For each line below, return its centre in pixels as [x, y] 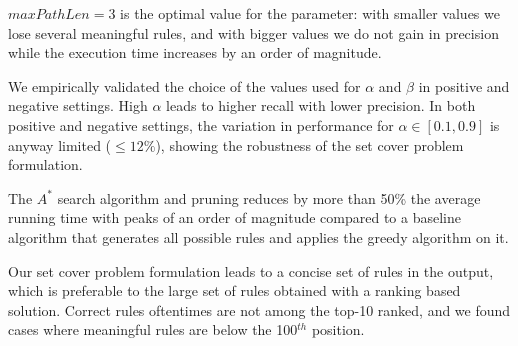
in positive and [464, 85]
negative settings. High [78, 105]
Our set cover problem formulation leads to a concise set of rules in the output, [251, 270]
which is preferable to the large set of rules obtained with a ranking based [234, 290]
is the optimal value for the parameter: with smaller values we [310, 13]
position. [338, 329]
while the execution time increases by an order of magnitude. [195, 52]
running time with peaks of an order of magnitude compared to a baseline [234, 217]
